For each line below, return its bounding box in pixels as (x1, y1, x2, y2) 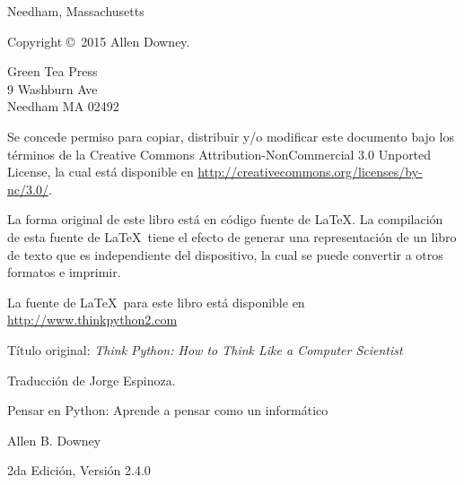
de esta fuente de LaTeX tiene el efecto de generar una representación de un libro (7, 227, 457, 246)
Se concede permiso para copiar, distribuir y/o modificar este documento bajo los (7, 126, 454, 145)
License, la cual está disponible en (7, 162, 194, 181)
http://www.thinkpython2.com (7, 310, 178, 329)
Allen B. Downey (7, 430, 101, 449)
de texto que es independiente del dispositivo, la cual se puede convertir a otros (7, 245, 443, 264)
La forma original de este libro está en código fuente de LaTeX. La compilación (7, 210, 443, 229)
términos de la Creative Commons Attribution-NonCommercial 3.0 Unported (7, 144, 432, 163)
